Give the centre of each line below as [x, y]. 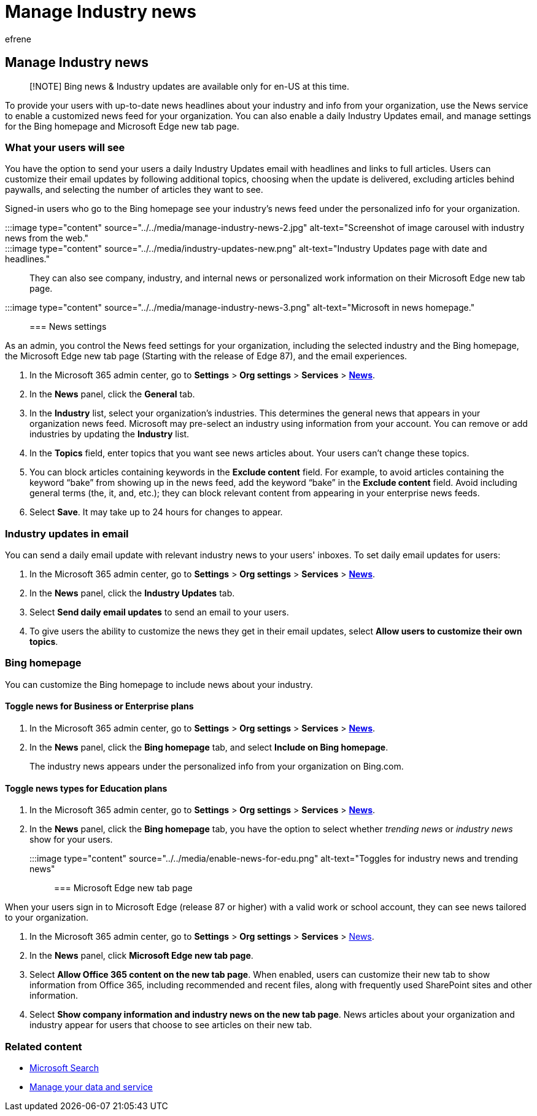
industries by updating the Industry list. [110, 434]
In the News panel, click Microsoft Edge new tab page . [141, 956]
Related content [44, 1046]
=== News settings [68, 327]
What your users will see [65, 147]
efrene [18, 39]
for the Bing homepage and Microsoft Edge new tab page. [122, 126]
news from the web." [47, 238]
